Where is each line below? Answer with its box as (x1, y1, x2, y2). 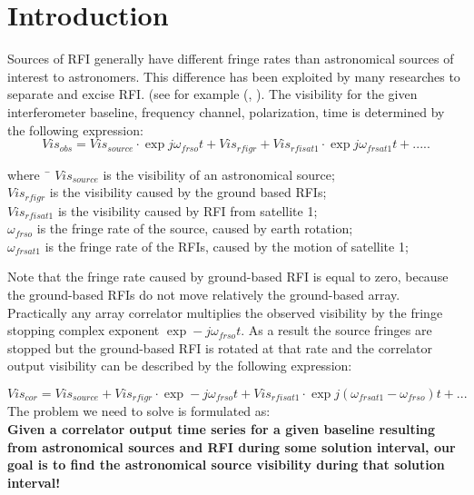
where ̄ (7, 164, 51, 183)
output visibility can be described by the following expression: (7, 356, 352, 375)
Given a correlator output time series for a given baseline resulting (7, 419, 436, 438)
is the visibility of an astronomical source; (103, 164, 335, 183)
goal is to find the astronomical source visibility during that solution (7, 455, 445, 474)
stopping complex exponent (7, 321, 160, 340)
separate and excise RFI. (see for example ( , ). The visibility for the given (7, 84, 418, 104)
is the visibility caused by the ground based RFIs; (49, 183, 327, 202)
